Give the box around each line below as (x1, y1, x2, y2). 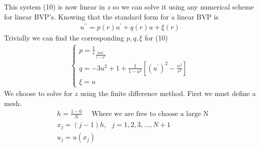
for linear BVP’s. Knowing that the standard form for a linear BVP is (4, 11, 219, 21)
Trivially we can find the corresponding (4, 32, 124, 43)
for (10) (144, 32, 168, 43)
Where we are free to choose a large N (91, 110, 209, 117)
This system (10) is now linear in (4, 1, 105, 11)
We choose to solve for (4, 88, 72, 98)
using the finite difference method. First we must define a (80, 88, 256, 98)
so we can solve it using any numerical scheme (112, 1, 254, 11)
